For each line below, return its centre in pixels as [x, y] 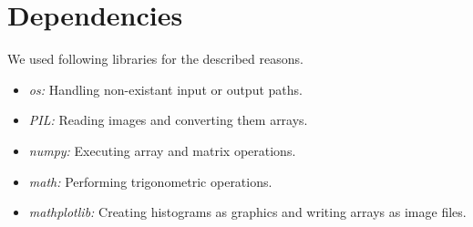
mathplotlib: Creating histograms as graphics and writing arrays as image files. [247, 212]
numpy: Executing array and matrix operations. [162, 150]
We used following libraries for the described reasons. [155, 59]
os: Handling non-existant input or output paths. [165, 89]
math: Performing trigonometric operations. [150, 181]
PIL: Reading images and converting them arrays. [168, 120]
